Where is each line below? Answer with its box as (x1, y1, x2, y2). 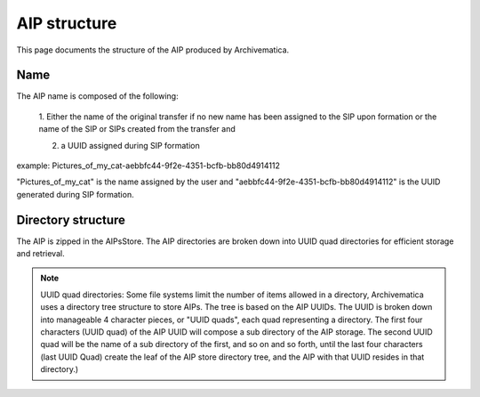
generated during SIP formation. (16, 189, 134, 199)
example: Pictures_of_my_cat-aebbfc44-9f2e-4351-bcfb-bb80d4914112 (16, 160, 280, 171)
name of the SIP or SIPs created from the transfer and (38, 124, 236, 134)
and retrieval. (16, 248, 66, 259)
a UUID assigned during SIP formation (60, 140, 200, 150)
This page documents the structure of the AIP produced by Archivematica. (16, 45, 290, 55)
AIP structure (16, 13, 117, 33)
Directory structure (16, 212, 126, 227)
